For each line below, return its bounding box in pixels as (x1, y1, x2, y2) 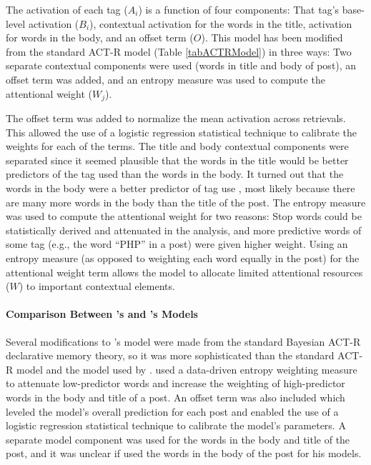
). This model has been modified (201, 30, 343, 45)
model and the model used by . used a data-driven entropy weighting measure (16, 361, 357, 376)
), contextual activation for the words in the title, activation (89, 16, 352, 31)
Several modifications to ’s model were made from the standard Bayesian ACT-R (6, 334, 361, 349)
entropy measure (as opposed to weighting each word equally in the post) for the (6, 250, 360, 265)
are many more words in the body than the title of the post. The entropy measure (6, 194, 366, 209)
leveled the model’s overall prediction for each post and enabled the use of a (6, 404, 339, 419)
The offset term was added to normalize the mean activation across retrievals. (6, 111, 346, 126)
